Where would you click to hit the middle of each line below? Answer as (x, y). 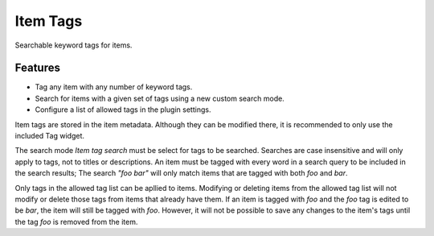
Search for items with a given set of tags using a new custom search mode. (160, 98)
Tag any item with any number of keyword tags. (114, 87)
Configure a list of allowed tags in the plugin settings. (123, 110)
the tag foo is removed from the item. (76, 222)
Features (37, 68)
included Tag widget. (49, 136)
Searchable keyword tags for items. (74, 45)
